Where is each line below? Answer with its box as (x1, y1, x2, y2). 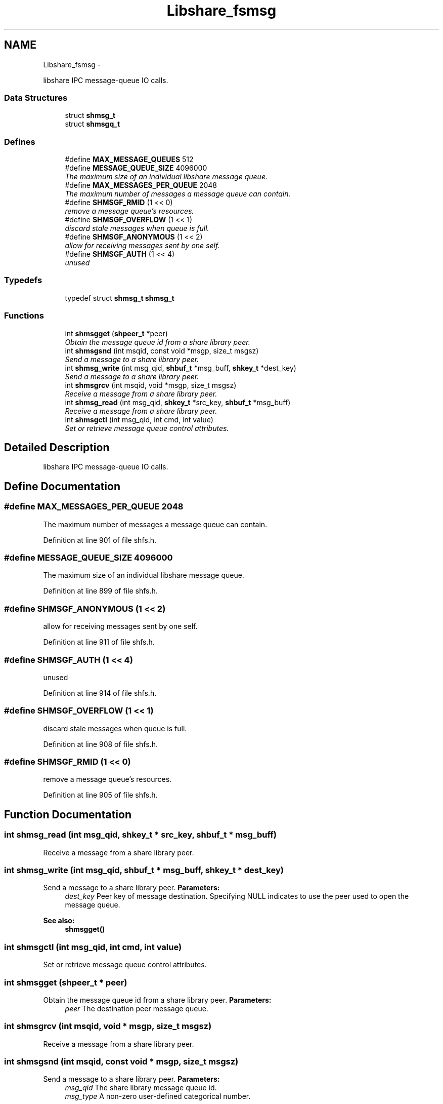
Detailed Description (4, 441, 110, 454)
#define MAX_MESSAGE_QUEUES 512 (65, 155, 194, 164)
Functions (4, 310, 44, 321)
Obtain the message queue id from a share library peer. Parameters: (43, 995, 272, 1004)
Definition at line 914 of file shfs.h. (43, 688, 157, 697)
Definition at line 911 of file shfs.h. (43, 638, 155, 647)
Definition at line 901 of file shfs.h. (43, 535, 156, 544)
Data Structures (4, 92, 68, 103)
